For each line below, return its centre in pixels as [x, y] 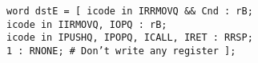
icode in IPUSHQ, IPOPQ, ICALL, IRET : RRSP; [130, 38]
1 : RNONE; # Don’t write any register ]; [121, 51]
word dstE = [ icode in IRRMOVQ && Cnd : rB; [130, 11]
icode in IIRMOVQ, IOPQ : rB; [87, 24]
